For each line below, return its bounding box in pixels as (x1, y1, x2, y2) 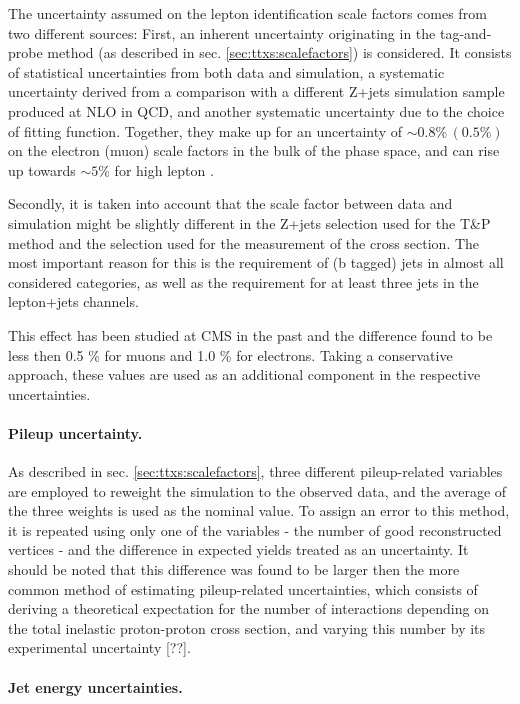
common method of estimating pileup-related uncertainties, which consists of (8, 578, 478, 599)
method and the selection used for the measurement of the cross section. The (8, 232, 480, 253)
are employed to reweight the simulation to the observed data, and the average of (8, 480, 507, 501)
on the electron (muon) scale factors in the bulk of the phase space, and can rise (8, 140, 500, 161)
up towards (8, 159, 76, 180)
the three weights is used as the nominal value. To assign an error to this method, (8, 500, 510, 521)
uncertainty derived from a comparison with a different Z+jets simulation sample (8, 81, 505, 102)
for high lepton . (114, 159, 214, 180)
